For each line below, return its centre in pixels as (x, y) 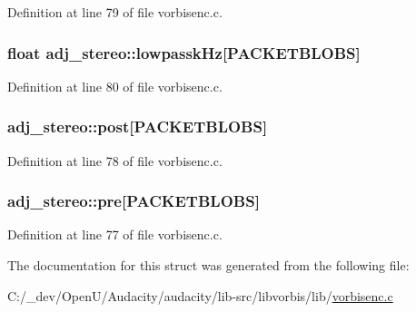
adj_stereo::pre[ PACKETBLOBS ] (134, 201)
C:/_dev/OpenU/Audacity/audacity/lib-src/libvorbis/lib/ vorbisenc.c (200, 295)
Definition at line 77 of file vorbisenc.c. (115, 234)
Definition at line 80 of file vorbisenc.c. (115, 86)
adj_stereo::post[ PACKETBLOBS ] (138, 127)
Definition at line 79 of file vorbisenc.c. (115, 12)
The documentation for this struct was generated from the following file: (208, 265)
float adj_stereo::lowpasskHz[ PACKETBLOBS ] (184, 52)
